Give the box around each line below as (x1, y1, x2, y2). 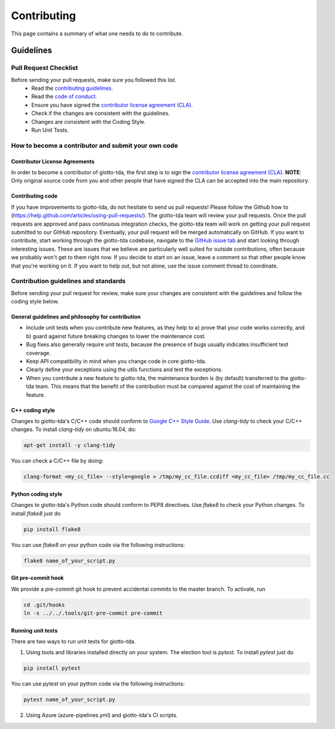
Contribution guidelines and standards (11, 277, 126, 285)
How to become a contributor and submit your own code (11, 141, 178, 150)
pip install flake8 (23, 526, 81, 533)
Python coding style (11, 490, 63, 497)
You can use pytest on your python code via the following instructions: (11, 680, 185, 688)
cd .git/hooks (23, 602, 65, 608)
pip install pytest (23, 665, 81, 672)
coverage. (26, 349, 51, 356)
